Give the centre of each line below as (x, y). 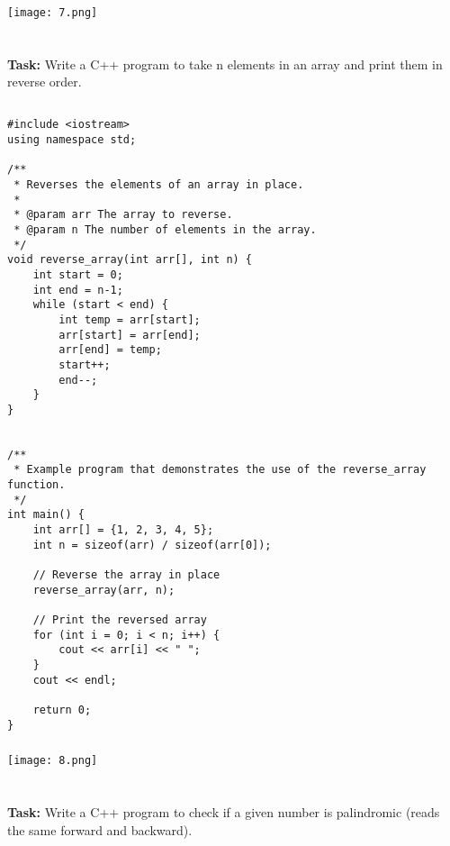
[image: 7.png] (53, 12)
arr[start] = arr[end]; (130, 335)
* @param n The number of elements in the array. (165, 229)
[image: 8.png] (53, 761)
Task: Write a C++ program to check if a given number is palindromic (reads (224, 812)
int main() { (46, 515)
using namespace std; (72, 140)
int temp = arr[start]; (130, 319)
